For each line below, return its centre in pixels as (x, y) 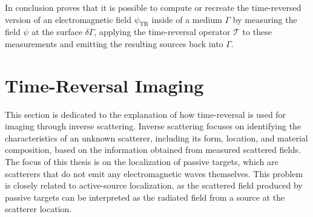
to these (257, 32)
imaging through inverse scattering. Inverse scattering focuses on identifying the (153, 126)
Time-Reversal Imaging (104, 85)
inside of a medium (187, 19)
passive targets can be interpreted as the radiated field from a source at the (145, 197)
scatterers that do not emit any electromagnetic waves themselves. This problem (154, 173)
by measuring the (265, 19)
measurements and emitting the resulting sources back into (114, 43)
